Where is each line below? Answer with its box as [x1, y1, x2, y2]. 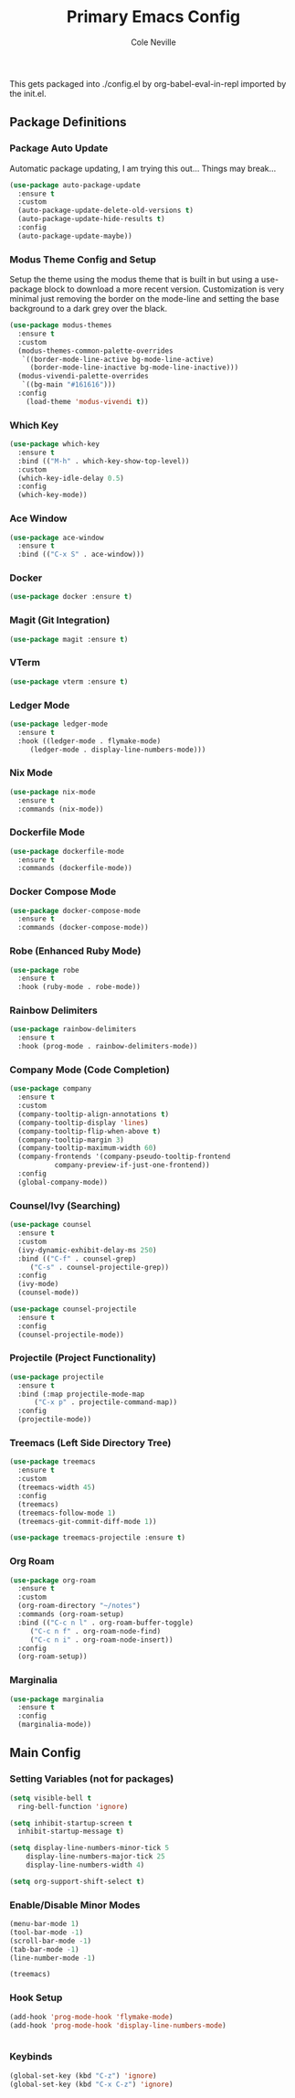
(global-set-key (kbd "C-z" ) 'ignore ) [9, 2071, 157, 2081]
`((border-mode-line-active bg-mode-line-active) [21, 355, 215, 364]
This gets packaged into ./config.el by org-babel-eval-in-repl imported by [9, 78, 287, 89]
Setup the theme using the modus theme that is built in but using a [9, 274, 259, 285]
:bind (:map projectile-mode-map [17, 1390, 145, 1399]
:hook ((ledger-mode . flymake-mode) [17, 736, 162, 746]
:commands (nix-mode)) [17, 804, 104, 814]
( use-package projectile [9, 1372, 104, 1381]
